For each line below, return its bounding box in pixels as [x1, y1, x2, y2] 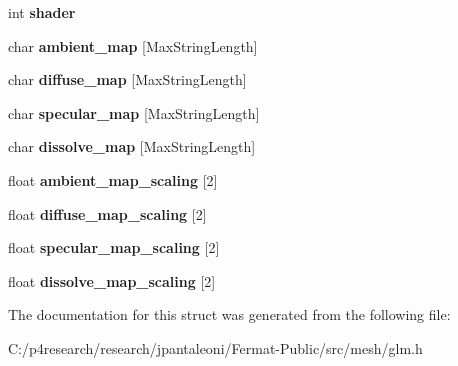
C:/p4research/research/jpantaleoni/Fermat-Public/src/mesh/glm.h [8, 337, 423, 358]
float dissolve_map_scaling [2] [8, 270, 216, 291]
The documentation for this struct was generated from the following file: [8, 304, 451, 325]
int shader [8, 2, 76, 22]
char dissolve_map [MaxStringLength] [8, 136, 256, 157]
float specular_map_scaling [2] [8, 237, 220, 258]
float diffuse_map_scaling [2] [8, 203, 207, 224]
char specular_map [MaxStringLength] [8, 102, 260, 123]
